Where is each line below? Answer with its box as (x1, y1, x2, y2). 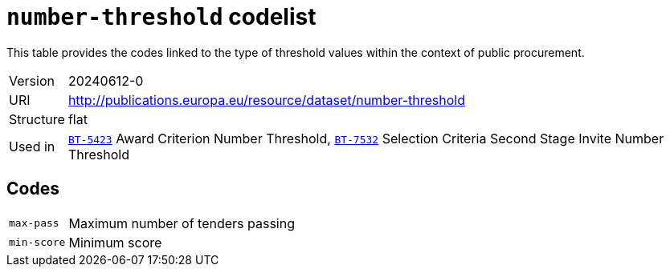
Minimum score (68, 234, 162, 251)
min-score (9, 236, 66, 249)
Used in (9, 138, 55, 155)
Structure (9, 110, 65, 127)
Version (9, 72, 55, 89)
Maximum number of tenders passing (68, 215, 296, 231)
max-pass (9, 217, 59, 230)
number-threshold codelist (6, 3, 317, 30)
